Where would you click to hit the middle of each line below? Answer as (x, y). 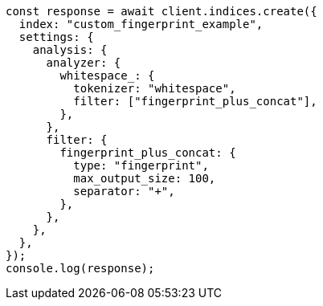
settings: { (56, 37)
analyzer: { (84, 63)
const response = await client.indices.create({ (161, 11)
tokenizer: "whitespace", (155, 88)
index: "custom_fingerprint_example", (141, 24)
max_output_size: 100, (145, 178)
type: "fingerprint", (141, 165)
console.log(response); (80, 268)
